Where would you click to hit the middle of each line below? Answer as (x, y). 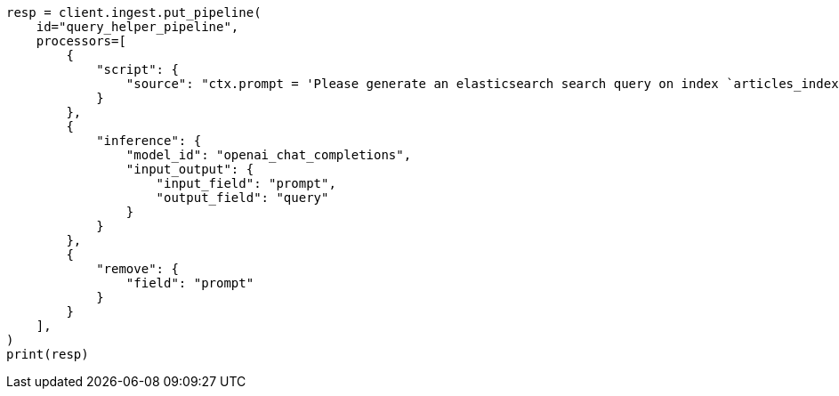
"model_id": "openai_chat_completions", (269, 155)
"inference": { (149, 141)
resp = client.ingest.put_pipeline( (134, 12)
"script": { (137, 69)
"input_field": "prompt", (246, 183)
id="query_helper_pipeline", (137, 27)
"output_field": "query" (242, 198)
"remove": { (137, 269)
